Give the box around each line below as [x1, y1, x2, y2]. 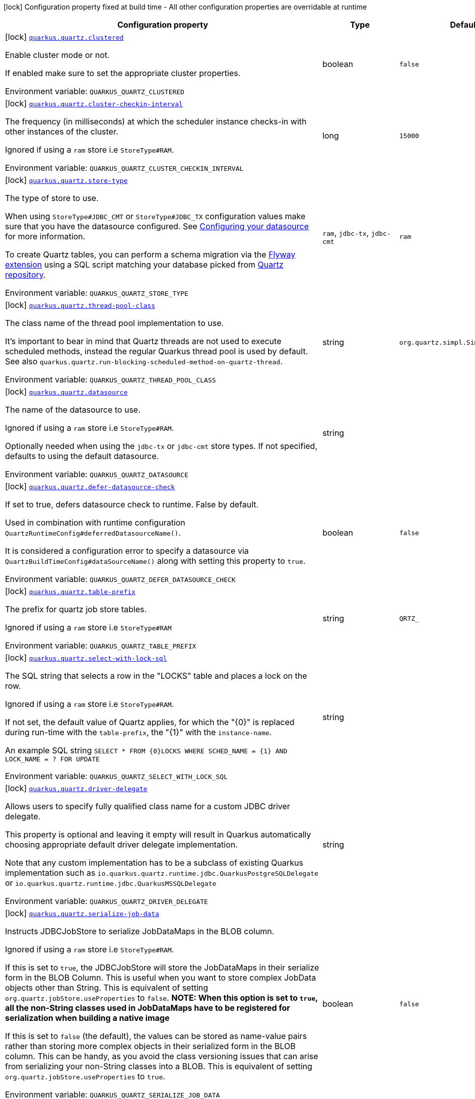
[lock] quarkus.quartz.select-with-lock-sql [5, 653, 167, 663]
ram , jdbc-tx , [322, 227, 369, 238]
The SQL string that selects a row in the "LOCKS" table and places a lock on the [5, 671, 307, 681]
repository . [5, 270, 46, 280]
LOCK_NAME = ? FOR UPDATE [5, 755, 100, 763]
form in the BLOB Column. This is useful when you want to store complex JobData [5, 973, 316, 983]
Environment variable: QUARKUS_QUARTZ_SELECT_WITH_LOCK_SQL [5, 771, 228, 781]
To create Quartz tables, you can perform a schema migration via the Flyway [5, 249, 296, 260]
